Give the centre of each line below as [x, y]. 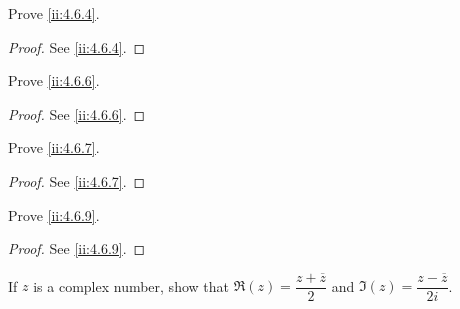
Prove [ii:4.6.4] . [54, 13]
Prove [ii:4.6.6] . [54, 80]
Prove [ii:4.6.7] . [54, 147]
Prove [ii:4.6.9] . [54, 214]
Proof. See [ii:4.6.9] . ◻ [77, 248]
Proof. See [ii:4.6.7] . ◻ [77, 180]
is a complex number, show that [131, 285]
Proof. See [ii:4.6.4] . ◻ [77, 46]
